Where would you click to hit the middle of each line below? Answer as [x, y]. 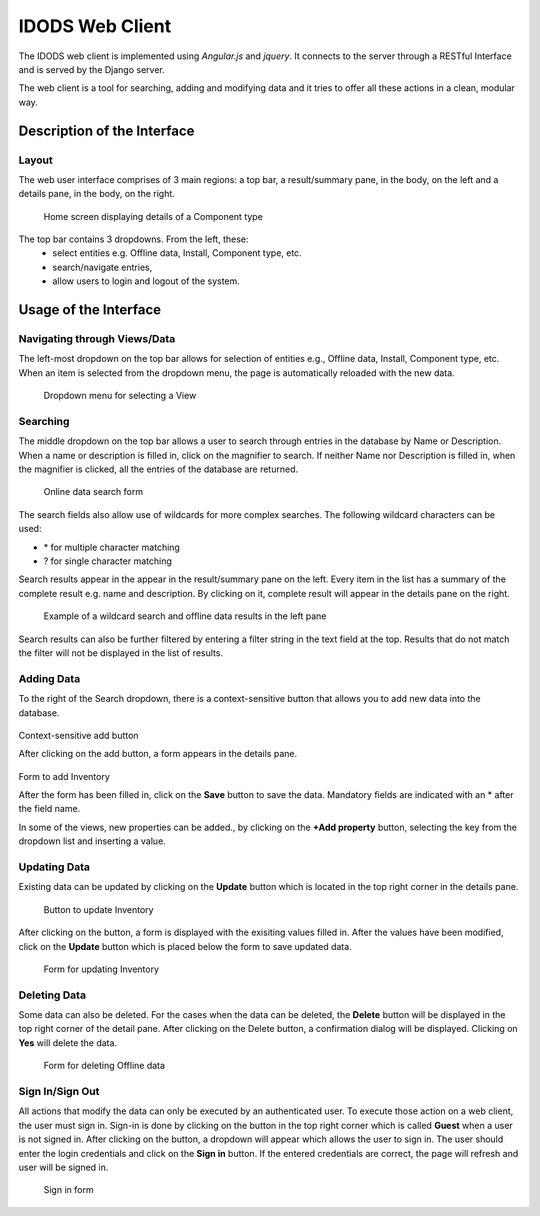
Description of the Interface [106, 130]
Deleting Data [52, 995]
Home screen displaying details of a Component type [153, 216]
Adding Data [49, 678]
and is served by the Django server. [91, 69]
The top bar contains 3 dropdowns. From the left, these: [133, 239]
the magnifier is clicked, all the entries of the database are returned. [158, 469]
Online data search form [93, 492]
